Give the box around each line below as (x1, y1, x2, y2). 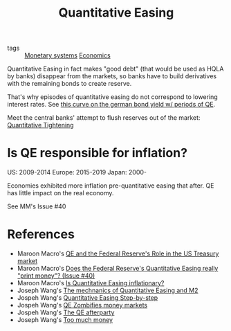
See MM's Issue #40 (7, 202, 66, 211)
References (7, 226, 75, 242)
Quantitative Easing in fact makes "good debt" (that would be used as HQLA (7, 64, 224, 73)
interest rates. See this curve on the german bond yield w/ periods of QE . (7, 100, 216, 109)
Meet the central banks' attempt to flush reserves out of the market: (7, 114, 201, 122)
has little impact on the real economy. (7, 189, 114, 197)
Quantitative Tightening (7, 121, 74, 129)
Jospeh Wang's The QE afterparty (17, 308, 115, 316)
